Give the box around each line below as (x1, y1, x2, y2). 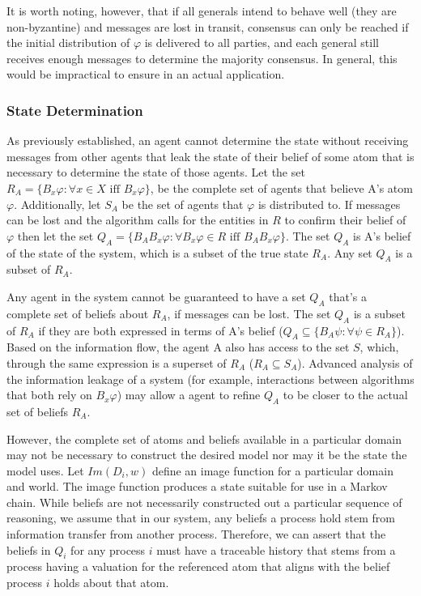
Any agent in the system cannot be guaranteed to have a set (6, 287, 306, 304)
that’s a (329, 287, 367, 304)
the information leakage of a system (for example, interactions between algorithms (6, 370, 415, 387)
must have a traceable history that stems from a (156, 541, 396, 558)
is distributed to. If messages (257, 195, 401, 212)
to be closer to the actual (283, 386, 408, 403)
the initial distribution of (6, 34, 130, 51)
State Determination (6, 100, 143, 120)
